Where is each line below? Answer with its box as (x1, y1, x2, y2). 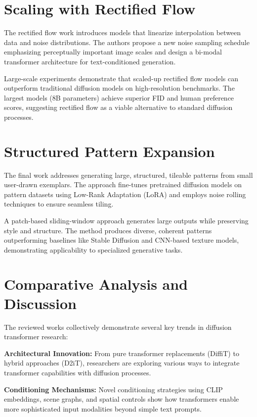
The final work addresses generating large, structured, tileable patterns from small (4, 169, 253, 180)
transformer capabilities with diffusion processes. (4, 367, 151, 378)
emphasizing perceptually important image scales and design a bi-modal (4, 47, 222, 57)
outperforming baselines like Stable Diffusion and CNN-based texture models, (4, 235, 239, 245)
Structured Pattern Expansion (4, 141, 215, 161)
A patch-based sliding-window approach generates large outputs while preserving (4, 215, 249, 225)
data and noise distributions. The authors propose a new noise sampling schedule (4, 37, 250, 47)
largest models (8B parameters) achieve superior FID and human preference (4, 92, 234, 103)
